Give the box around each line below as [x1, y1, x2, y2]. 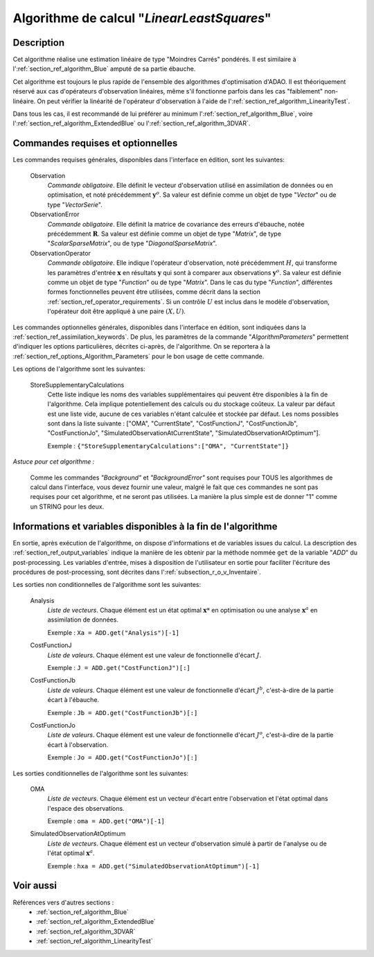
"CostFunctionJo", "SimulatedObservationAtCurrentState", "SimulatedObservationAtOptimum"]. [47, 429, 321, 437]
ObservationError [30, 210, 80, 218]
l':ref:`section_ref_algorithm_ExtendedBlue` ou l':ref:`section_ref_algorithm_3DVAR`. [12, 119, 251, 128]
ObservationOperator [30, 249, 91, 257]
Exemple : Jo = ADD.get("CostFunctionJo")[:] [47, 753, 198, 762]
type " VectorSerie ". [47, 200, 103, 209]
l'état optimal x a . [47, 848, 95, 857]
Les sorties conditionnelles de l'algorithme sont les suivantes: [12, 769, 189, 778]
